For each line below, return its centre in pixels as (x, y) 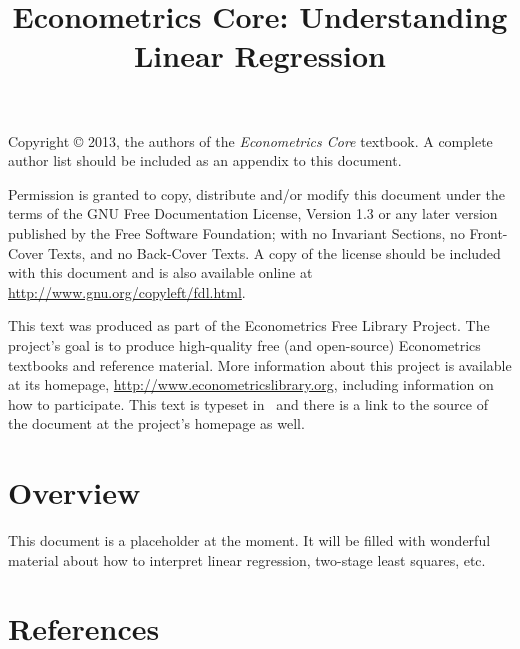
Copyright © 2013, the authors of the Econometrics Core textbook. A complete (250, 140)
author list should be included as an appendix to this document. (205, 160)
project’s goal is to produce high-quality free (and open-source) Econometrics (244, 344)
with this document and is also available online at (160, 272)
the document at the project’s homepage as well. (156, 423)
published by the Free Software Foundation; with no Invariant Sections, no (236, 232)
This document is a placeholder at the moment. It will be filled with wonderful (249, 540)
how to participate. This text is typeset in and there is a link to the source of (248, 403)
